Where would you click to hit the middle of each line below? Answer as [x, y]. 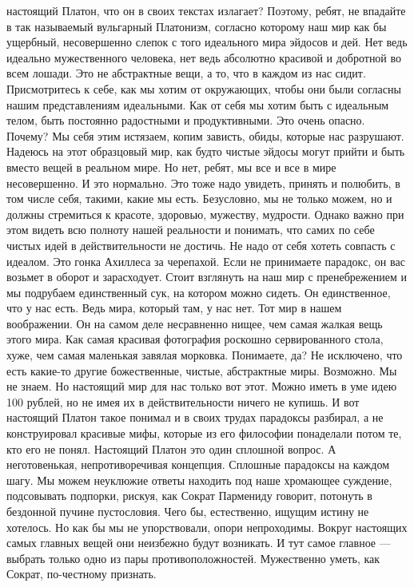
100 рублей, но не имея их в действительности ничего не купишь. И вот [183, 401]
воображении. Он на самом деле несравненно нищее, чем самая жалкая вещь [195, 323]
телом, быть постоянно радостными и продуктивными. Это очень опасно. [186, 120]
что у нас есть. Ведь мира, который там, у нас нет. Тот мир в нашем [174, 308]
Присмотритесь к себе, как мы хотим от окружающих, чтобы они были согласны [204, 88]
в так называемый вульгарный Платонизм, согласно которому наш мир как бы [197, 26]
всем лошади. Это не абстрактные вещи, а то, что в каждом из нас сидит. [186, 73]
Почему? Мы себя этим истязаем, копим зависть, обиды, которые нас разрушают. [205, 135]
